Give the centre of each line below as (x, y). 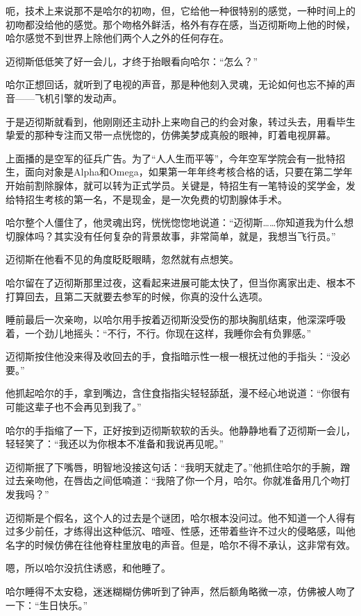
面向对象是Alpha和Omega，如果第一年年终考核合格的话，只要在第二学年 (188, 172)
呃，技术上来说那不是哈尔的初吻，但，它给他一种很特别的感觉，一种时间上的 (180, 10)
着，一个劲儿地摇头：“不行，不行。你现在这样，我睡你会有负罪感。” (159, 333)
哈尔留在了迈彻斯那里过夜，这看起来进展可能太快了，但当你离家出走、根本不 (180, 282)
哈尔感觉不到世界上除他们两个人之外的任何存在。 (117, 38)
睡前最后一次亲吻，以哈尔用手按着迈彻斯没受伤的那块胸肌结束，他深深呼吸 (176, 319)
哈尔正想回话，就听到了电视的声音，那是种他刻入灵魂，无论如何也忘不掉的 (176, 84)
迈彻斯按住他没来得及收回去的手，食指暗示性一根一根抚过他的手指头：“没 (173, 356)
